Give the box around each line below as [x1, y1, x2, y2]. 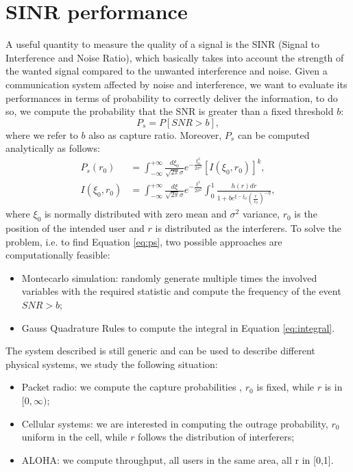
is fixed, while [256, 380, 315, 394]
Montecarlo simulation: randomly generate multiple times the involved [21, 270, 317, 285]
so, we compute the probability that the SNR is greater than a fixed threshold [5, 104, 334, 118]
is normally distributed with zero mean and [44, 207, 227, 221]
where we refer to [5, 127, 78, 142]
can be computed [237, 127, 310, 142]
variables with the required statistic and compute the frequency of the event [21, 284, 341, 298]
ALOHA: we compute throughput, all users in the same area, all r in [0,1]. [21, 452, 334, 467]
